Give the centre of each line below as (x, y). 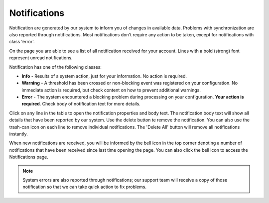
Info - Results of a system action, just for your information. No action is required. (104, 76)
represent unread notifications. (41, 58)
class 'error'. (22, 42)
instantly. (19, 134)
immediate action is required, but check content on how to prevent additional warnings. (111, 90)
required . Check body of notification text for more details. (81, 104)
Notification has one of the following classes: (56, 67)
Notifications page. (29, 157)
